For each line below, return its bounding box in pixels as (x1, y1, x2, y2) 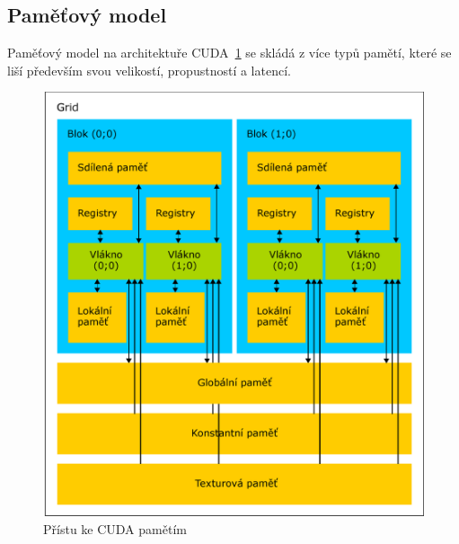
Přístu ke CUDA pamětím (43, 519, 187, 538)
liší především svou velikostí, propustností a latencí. (7, 60, 291, 79)
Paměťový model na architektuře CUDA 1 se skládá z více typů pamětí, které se (7, 43, 452, 62)
